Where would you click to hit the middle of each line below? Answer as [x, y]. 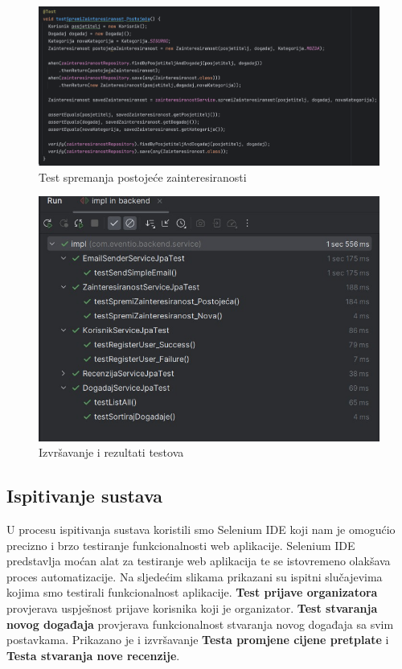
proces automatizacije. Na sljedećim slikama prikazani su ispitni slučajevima [195, 576]
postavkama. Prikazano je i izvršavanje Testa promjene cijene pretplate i [198, 640]
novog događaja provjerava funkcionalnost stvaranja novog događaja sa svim [200, 624]
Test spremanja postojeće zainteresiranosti [143, 176]
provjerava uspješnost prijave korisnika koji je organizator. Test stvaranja [192, 607]
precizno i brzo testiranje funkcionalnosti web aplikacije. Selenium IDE [181, 545]
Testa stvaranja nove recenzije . [93, 655]
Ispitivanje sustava [85, 496]
